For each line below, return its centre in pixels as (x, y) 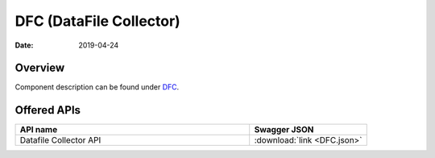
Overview (40, 68)
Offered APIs (48, 110)
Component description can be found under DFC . (97, 87)
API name (39, 130)
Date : (24, 45)
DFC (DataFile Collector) (97, 21)
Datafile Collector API (60, 140)
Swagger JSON (284, 130)
